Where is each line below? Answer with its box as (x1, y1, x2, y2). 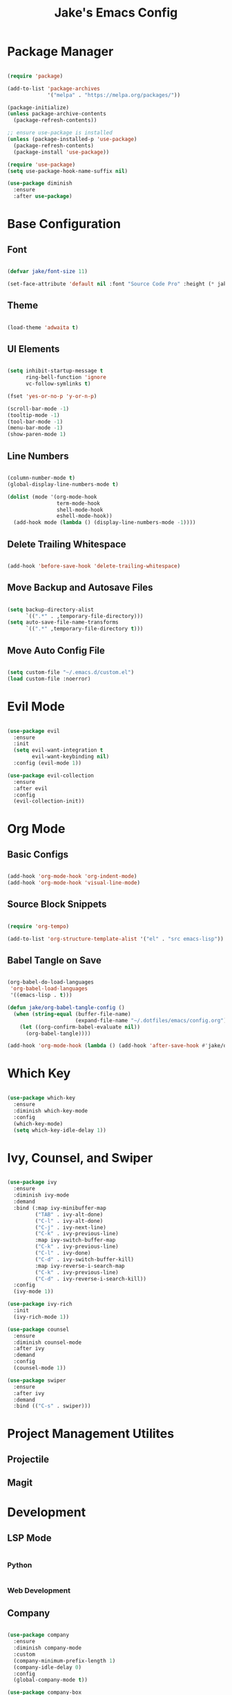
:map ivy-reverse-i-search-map (35, 1262, 126, 1269)
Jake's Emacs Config (54, 5, 178, 21)
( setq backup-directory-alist (7, 606, 95, 613)
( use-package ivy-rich (7, 1301, 72, 1308)
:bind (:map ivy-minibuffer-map (13, 1204, 107, 1211)
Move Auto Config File (7, 644, 106, 656)
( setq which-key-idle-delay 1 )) (13, 1127, 107, 1134)
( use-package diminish (7, 180, 72, 187)
